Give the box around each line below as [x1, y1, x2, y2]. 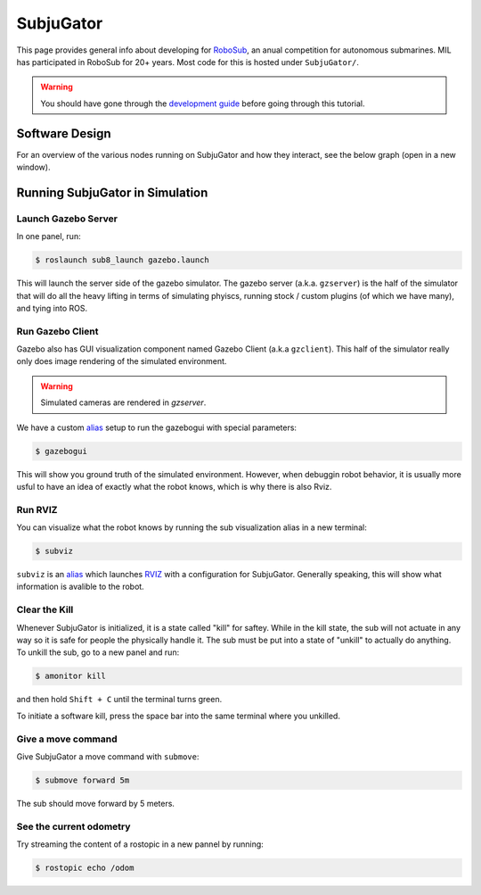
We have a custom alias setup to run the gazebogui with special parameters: [16, 422, 298, 433]
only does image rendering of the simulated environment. [16, 356, 227, 367]
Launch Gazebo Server [16, 212, 118, 225]
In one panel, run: [16, 231, 81, 242]
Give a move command [16, 733, 118, 745]
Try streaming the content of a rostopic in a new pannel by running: [16, 839, 265, 849]
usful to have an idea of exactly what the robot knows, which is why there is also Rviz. [16, 481, 332, 492]
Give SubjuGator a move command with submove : [16, 750, 200, 762]
